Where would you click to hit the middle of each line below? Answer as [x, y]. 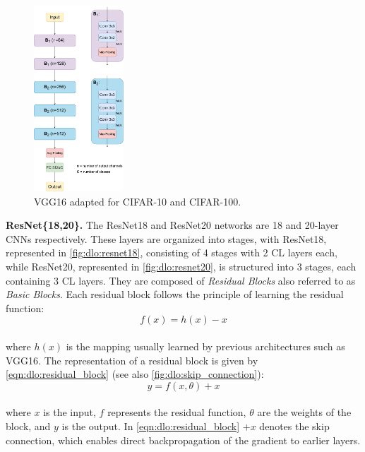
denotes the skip [294, 426]
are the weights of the [304, 412]
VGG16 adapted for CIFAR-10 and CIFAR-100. [138, 201]
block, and [28, 426]
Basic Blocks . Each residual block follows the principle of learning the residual [175, 294]
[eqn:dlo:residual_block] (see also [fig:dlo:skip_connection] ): [135, 374]
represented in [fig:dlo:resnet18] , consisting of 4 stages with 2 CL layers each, [172, 252]
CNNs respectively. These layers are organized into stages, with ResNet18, [166, 238]
